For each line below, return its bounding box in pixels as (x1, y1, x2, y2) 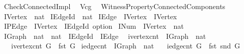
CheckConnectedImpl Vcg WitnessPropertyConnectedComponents (4, 1, 226, 11)
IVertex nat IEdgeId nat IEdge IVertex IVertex (4, 11, 177, 21)
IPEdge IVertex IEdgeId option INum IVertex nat (4, 21, 184, 31)
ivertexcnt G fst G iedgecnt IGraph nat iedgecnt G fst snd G (11, 40, 240, 51)
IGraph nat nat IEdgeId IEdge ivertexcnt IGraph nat (4, 30, 206, 41)
